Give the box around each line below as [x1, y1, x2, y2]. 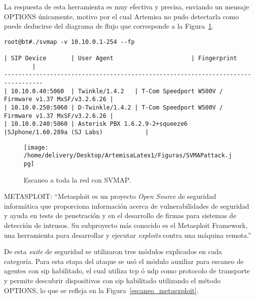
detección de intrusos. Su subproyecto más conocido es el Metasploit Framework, [4, 220, 248, 230]
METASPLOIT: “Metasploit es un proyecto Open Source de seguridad [4, 191, 217, 201]
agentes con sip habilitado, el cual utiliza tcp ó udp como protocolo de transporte [4, 265, 250, 276]
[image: [24, 144, 49, 151]
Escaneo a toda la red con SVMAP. [24, 174, 131, 185]
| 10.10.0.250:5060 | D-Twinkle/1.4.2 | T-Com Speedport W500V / [4, 104, 223, 112]
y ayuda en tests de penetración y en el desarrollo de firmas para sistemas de [4, 210, 236, 221]
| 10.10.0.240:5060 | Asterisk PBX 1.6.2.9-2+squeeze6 [4, 120, 188, 128]
